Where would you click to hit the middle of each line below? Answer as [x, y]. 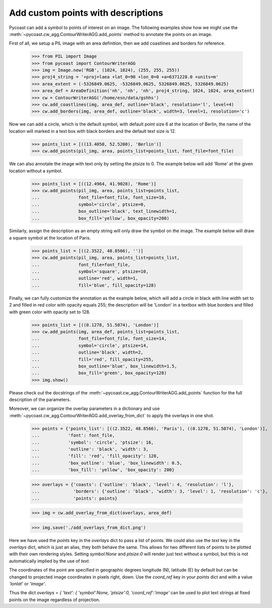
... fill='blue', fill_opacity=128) [94, 285]
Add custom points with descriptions [86, 13]
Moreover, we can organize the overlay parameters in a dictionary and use [84, 409]
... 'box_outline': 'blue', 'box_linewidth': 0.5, [107, 463]
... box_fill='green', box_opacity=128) [99, 373]
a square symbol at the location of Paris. [50, 238]
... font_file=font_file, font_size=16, [99, 198]
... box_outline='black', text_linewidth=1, [104, 211]
